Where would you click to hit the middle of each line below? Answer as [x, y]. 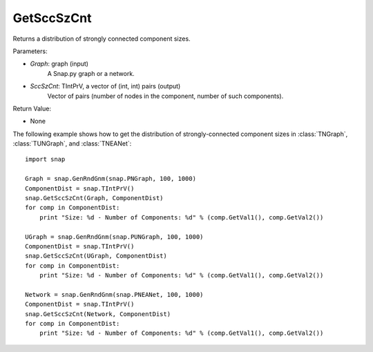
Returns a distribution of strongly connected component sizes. [102, 39]
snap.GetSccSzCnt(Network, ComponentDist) [98, 314]
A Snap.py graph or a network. [91, 73]
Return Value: [32, 108]
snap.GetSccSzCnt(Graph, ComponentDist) [94, 198]
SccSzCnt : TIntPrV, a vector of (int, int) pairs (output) [105, 86]
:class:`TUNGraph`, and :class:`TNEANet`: [72, 144]
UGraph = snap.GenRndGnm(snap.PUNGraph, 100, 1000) [114, 237]
